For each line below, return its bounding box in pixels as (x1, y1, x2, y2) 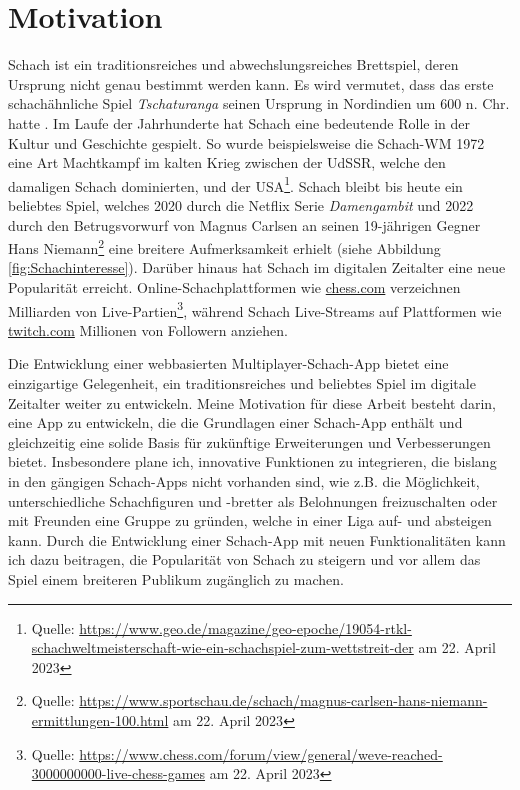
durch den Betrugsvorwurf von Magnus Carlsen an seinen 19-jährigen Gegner (8, 214, 481, 235)
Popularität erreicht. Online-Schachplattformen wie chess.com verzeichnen (8, 276, 461, 297)
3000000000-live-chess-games (31, 763, 206, 784)
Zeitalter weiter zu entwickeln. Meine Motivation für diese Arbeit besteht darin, (8, 392, 497, 413)
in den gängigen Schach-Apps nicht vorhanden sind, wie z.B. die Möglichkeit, (8, 470, 480, 491)
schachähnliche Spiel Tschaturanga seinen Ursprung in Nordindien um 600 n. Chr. (8, 93, 510, 114)
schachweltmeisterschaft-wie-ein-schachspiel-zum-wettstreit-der (31, 637, 414, 658)
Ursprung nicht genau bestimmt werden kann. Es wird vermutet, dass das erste (8, 73, 494, 94)
